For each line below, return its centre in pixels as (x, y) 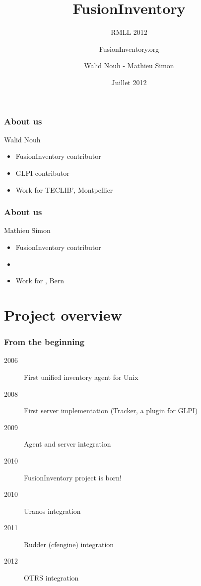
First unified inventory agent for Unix (81, 377)
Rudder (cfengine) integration (69, 544)
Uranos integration (52, 511)
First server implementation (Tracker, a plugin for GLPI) (111, 410)
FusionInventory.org (129, 49)
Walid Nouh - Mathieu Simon (129, 65)
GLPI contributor (42, 173)
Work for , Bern (40, 281)
